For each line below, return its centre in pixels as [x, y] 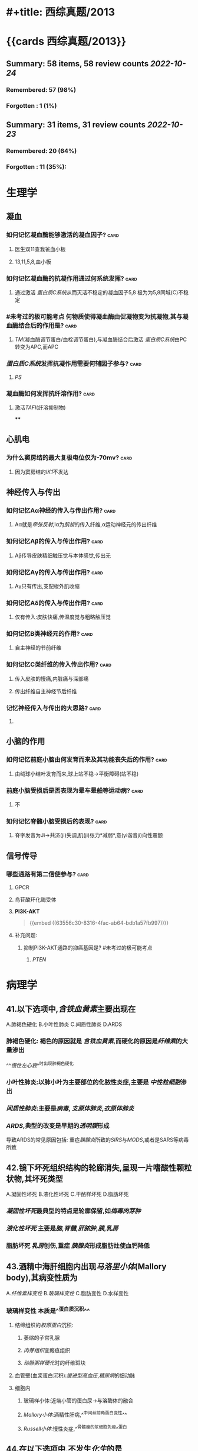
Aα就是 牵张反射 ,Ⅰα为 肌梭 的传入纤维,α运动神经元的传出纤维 [86, 525]
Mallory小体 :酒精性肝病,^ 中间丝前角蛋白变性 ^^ [75, 1414]
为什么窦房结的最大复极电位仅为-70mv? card [69, 458]
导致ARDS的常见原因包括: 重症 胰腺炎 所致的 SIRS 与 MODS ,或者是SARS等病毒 [98, 1140]
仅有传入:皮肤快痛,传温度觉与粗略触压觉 [62, 617]
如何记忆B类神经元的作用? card [49, 634]
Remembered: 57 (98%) [41, 89]
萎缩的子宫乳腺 [42, 1338]
